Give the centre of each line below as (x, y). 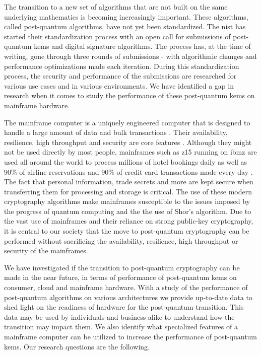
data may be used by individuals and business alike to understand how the (119, 316)
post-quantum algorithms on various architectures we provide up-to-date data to (128, 297)
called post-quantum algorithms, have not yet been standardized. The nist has (125, 26)
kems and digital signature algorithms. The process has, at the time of (142, 46)
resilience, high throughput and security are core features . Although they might (128, 142)
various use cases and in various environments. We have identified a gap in (119, 85)
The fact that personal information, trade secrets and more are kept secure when (129, 182)
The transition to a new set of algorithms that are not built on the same (116, 7)
